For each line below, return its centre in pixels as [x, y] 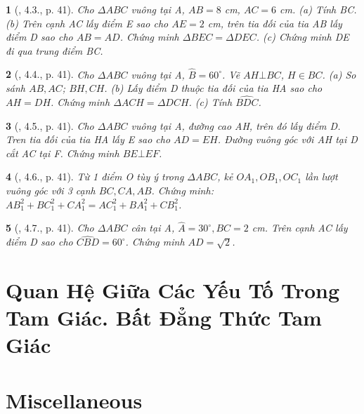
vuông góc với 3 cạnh [51, 190]
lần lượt [321, 176]
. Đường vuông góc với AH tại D [287, 139]
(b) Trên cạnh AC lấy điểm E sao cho [87, 23]
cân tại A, [153, 228]
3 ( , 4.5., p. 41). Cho [50, 125]
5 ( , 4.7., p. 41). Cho [50, 228]
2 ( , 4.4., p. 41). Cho [50, 74]
